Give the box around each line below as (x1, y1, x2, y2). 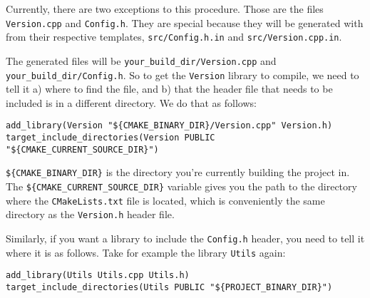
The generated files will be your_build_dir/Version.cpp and (6, 53, 277, 68)
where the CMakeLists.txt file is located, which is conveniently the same (6, 192, 325, 207)
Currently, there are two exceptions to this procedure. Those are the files (6, 1, 324, 16)
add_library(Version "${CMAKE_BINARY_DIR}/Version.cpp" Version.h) (6, 120, 333, 131)
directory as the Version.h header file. (6, 207, 175, 222)
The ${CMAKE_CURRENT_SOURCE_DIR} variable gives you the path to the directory (6, 179, 357, 194)
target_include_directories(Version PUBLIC (6, 133, 215, 143)
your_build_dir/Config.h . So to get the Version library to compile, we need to (6, 67, 359, 82)
